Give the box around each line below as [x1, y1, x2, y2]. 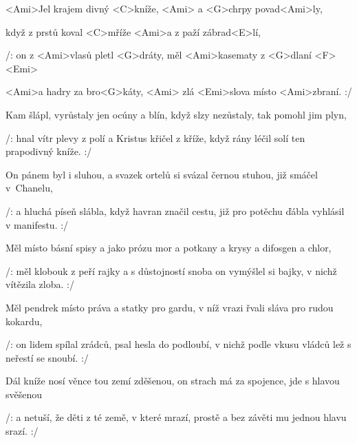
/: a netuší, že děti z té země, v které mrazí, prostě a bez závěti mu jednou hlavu [6, 410, 347, 424]
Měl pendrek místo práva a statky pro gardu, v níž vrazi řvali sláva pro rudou [6, 300, 334, 314]
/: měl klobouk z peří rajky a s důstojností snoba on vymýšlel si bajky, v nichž [6, 263, 337, 278]
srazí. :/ [6, 424, 39, 438]
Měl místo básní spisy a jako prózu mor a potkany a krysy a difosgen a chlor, [6, 240, 332, 255]
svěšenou [6, 387, 43, 401]
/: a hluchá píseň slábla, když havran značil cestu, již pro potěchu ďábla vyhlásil [6, 203, 345, 218]
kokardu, [6, 313, 43, 328]
